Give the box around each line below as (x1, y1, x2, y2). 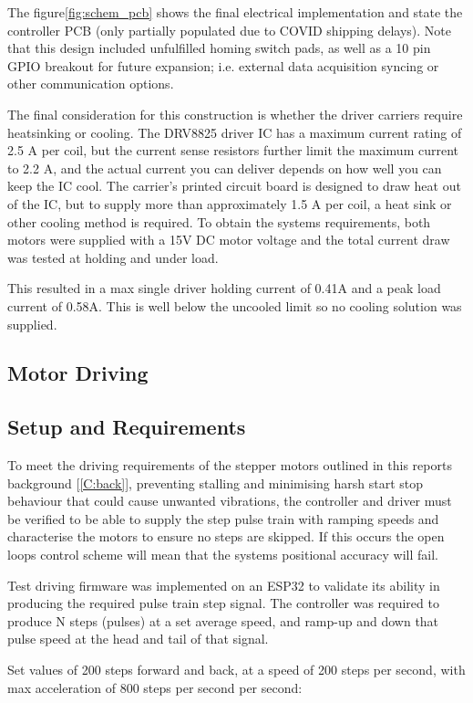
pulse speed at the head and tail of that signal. (7, 629, 269, 648)
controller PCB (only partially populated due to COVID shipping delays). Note (7, 20, 452, 39)
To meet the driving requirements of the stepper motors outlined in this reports (7, 456, 452, 475)
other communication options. (7, 74, 174, 93)
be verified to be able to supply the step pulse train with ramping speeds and (7, 509, 439, 528)
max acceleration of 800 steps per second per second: (7, 677, 303, 697)
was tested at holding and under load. (7, 247, 219, 267)
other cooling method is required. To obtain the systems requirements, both (7, 212, 431, 231)
